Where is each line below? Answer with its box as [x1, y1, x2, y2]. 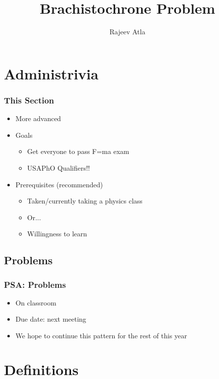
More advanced [15, 113, 61, 124]
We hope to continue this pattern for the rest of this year [15, 330, 187, 341]
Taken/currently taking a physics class [27, 196, 143, 206]
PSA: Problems [4, 278, 66, 290]
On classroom [15, 297, 56, 307]
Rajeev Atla [109, 26, 146, 37]
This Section [4, 94, 54, 106]
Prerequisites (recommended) [15, 179, 103, 189]
